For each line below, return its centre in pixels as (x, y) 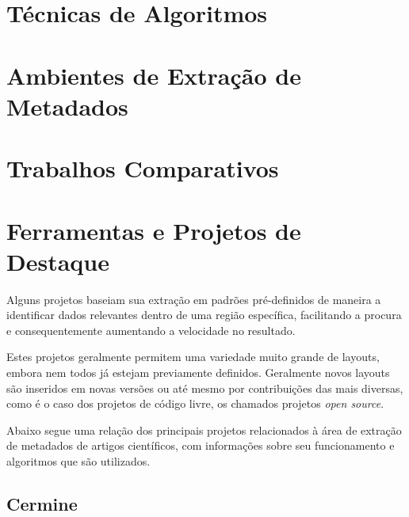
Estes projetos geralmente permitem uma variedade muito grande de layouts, (193, 357)
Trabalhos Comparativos (143, 168)
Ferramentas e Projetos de (154, 230)
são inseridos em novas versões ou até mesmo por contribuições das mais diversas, (205, 388)
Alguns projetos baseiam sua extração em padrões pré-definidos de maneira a (194, 299)
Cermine (42, 503)
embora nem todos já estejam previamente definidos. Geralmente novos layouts (198, 372)
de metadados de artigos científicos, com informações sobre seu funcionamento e (201, 445)
